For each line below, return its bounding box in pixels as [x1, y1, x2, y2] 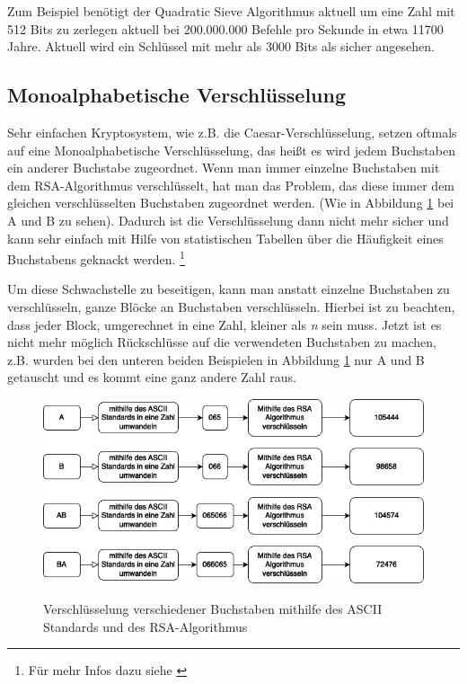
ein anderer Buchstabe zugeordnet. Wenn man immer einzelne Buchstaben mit [7, 158, 440, 177]
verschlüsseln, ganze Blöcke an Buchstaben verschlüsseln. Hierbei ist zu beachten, [7, 297, 455, 315]
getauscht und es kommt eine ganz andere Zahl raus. [7, 368, 296, 386]
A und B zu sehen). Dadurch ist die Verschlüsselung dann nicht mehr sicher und [7, 210, 449, 229]
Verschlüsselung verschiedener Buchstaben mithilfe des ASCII [43, 600, 383, 618]
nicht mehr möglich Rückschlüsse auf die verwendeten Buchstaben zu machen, [7, 333, 436, 351]
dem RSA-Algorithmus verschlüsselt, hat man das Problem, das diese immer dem [7, 175, 455, 194]
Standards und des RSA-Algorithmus [43, 617, 248, 635]
